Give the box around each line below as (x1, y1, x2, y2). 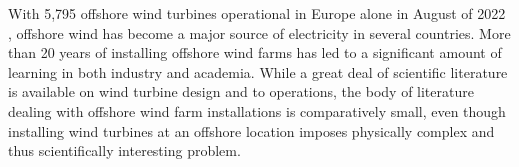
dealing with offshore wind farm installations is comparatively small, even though (8, 100, 506, 121)
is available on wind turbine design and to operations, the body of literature (8, 81, 474, 102)
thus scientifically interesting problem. (8, 140, 241, 161)
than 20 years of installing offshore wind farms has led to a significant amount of (8, 42, 502, 63)
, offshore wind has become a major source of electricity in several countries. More (8, 22, 511, 43)
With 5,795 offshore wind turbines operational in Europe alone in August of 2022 (8, 3, 506, 23)
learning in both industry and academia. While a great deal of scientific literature (8, 61, 508, 82)
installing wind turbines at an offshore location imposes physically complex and (8, 120, 495, 141)
